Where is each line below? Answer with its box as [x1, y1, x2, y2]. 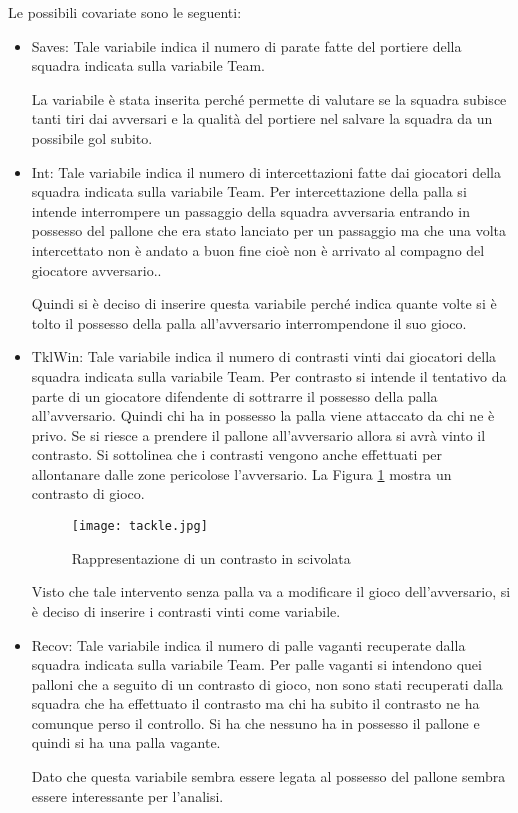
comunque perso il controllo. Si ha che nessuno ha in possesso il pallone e [31, 712, 480, 733]
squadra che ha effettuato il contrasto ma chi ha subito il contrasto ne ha [31, 693, 480, 714]
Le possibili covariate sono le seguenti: [8, 2, 242, 22]
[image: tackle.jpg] [71, 519, 208, 534]
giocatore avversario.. [31, 259, 162, 280]
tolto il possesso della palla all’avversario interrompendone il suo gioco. [31, 312, 467, 333]
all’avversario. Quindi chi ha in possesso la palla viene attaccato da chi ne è [31, 405, 495, 426]
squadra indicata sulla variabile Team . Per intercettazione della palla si [31, 181, 467, 202]
